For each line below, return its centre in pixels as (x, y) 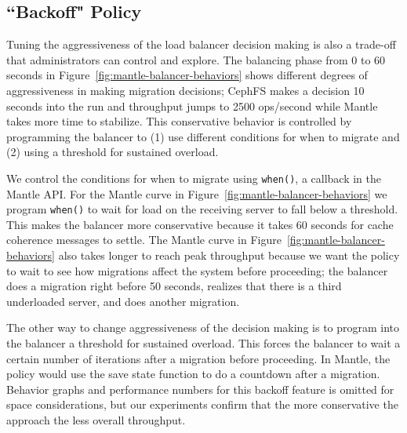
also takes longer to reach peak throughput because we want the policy (229, 255)
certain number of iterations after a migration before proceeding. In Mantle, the (198, 358)
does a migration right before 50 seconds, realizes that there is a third (174, 286)
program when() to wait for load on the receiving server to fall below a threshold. (202, 209)
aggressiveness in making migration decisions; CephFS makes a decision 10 (185, 90)
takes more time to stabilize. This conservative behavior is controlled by (179, 121)
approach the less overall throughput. (96, 419)
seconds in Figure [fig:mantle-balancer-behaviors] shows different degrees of (187, 75)
